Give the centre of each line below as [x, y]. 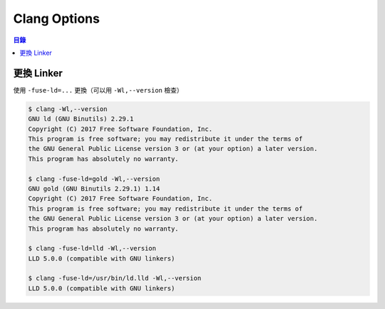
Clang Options [56, 19]
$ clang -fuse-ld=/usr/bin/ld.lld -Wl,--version [115, 278]
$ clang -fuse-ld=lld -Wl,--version [92, 248]
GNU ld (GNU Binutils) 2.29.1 [81, 119]
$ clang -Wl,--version [68, 109]
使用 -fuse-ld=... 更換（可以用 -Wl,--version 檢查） [98, 90]
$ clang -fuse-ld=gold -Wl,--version [94, 179]
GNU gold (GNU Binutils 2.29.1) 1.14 [94, 188]
